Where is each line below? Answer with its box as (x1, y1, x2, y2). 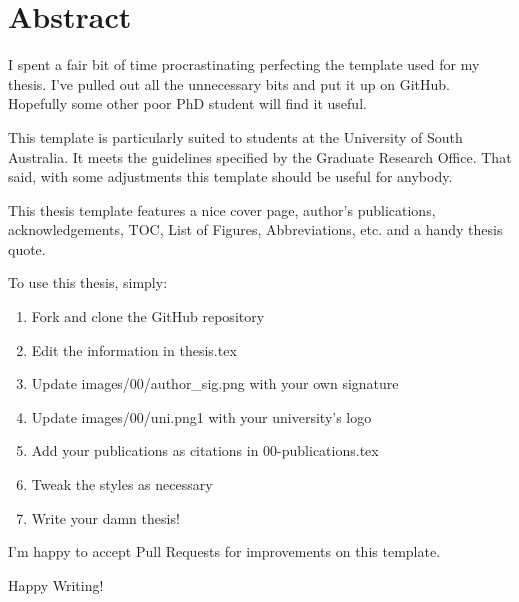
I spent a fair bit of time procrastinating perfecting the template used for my (8, 54, 480, 75)
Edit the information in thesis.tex (31, 339, 237, 360)
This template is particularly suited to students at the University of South (8, 126, 463, 147)
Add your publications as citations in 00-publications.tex (31, 440, 379, 461)
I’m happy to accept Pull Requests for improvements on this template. (8, 541, 441, 562)
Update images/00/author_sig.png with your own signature (31, 373, 399, 394)
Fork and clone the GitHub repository (31, 306, 265, 327)
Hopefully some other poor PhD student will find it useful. (8, 93, 367, 114)
